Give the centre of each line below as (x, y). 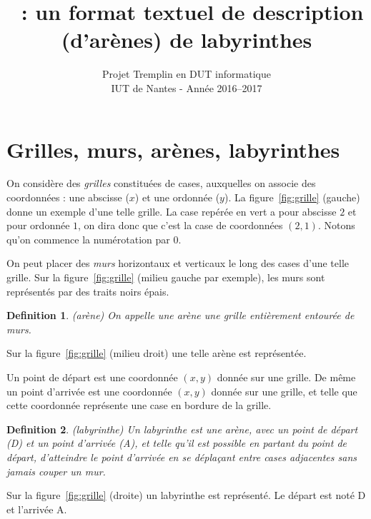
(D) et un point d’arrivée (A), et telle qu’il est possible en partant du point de (177, 443)
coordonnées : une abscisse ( (68, 197)
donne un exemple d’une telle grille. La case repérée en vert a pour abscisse (172, 211)
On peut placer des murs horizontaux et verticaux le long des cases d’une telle (178, 263)
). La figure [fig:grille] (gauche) (292, 197)
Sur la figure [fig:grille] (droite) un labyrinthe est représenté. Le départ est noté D (186, 495)
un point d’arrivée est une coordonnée (89, 391)
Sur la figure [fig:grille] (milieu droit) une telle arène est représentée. (157, 353)
